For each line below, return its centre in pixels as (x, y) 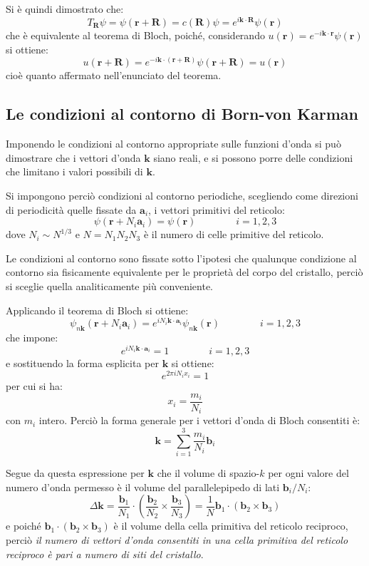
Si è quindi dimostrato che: (65, 9)
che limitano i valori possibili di (74, 171)
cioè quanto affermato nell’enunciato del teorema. (114, 75)
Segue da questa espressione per (75, 473)
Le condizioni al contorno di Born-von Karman (182, 114)
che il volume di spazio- (208, 473)
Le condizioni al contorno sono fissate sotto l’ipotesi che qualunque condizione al (181, 258)
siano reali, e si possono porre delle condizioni (253, 157)
